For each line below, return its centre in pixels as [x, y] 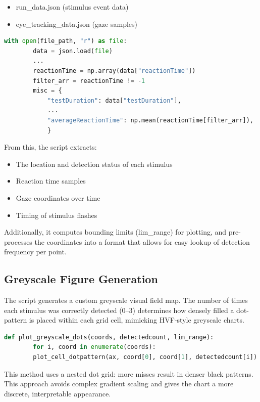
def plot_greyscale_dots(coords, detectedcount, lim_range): [109, 337]
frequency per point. [35, 252]
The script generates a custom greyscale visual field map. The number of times [126, 300]
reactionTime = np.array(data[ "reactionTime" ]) [114, 71]
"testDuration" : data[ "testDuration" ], [114, 100]
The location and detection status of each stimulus [94, 164]
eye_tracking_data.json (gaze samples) [76, 24]
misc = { [47, 91]
